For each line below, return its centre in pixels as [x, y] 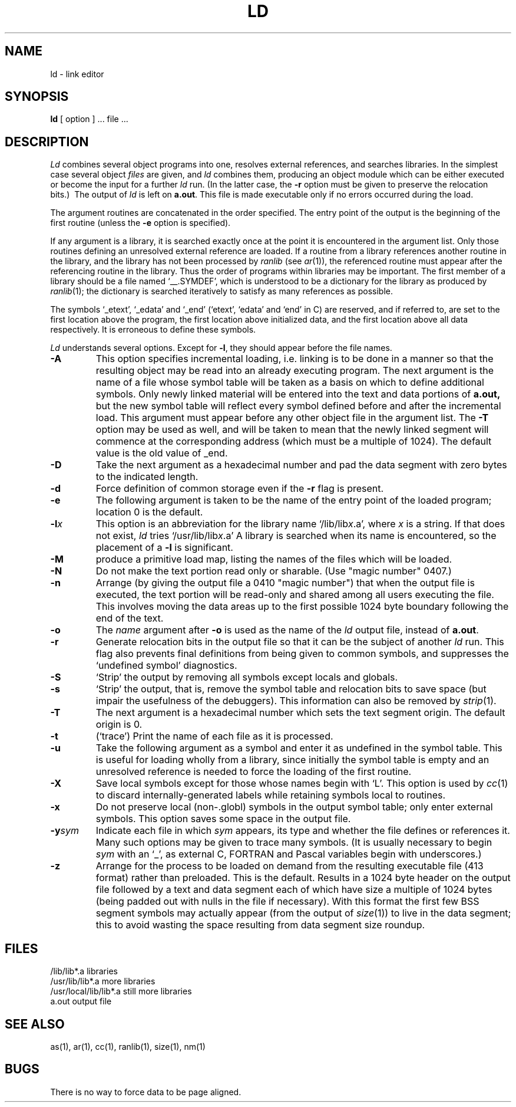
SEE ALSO [35, 1024]
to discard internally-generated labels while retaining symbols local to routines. [271, 795]
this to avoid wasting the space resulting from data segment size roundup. [260, 925]
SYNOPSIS [37, 97]
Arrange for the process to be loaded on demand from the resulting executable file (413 [290, 866]
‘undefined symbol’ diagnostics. [166, 666]
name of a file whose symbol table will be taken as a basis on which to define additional [290, 382]
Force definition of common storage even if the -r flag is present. [240, 489]
